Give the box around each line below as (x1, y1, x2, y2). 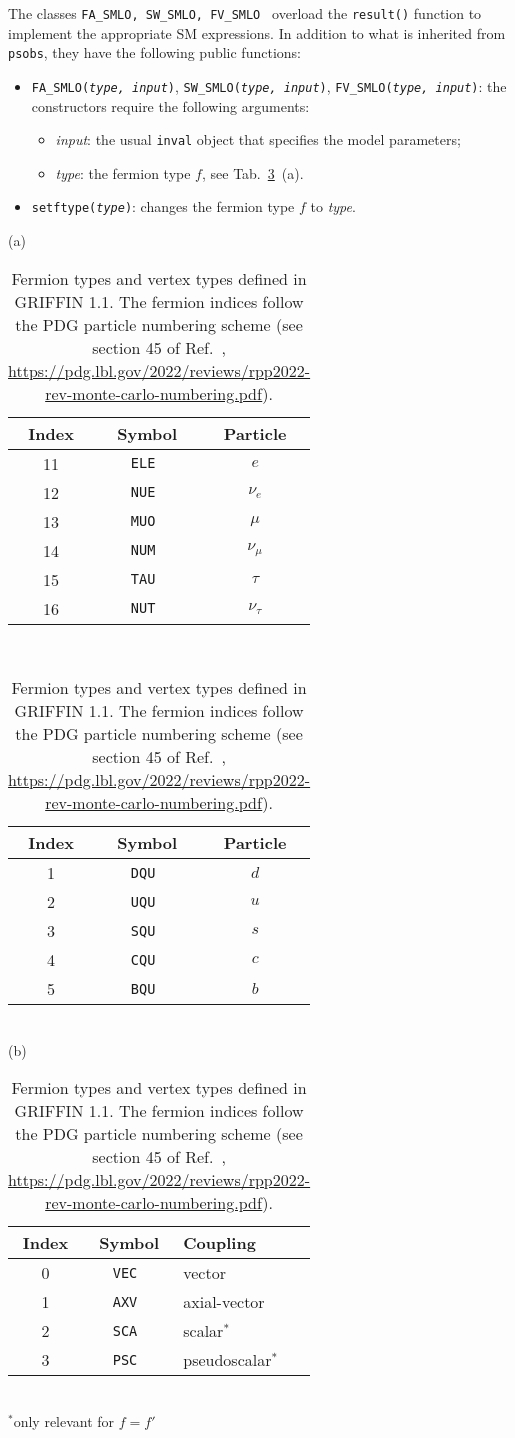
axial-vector (183, 1290, 265, 1314)
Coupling (183, 1231, 256, 1255)
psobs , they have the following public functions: (8, 42, 301, 63)
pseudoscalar (183, 1348, 272, 1372)
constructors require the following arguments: (31, 95, 310, 116)
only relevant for (13, 1411, 115, 1432)
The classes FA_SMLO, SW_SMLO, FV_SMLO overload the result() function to (8, 3, 482, 23)
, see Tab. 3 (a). (201, 162, 304, 183)
